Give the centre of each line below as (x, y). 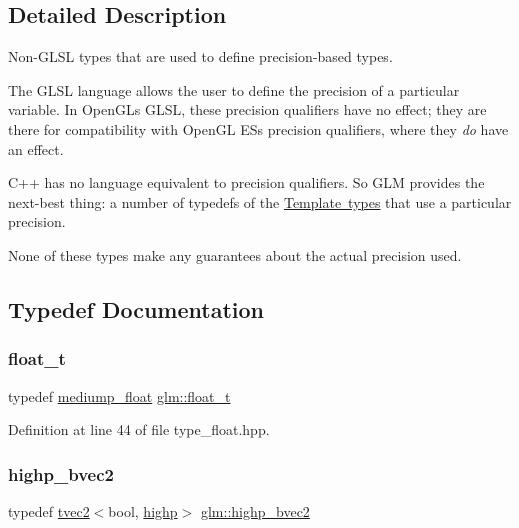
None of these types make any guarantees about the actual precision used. (235, 254)
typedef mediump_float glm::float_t (119, 395)
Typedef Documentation (136, 308)
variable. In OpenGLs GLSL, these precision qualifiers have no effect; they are (247, 109)
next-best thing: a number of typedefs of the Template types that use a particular (260, 201)
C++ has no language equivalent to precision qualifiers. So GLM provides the (246, 182)
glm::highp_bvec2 (255, 510)
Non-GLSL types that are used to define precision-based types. (200, 56)
